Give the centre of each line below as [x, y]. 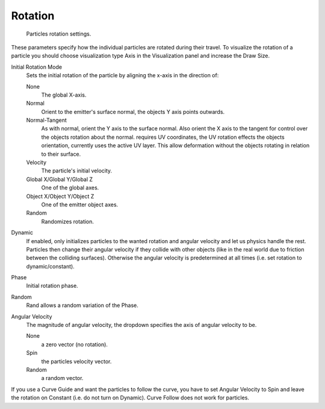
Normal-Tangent [47, 120]
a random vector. [62, 378]
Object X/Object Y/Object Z [60, 196]
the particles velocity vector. [76, 361]
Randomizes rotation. [68, 221]
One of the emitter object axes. [80, 204]
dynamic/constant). [50, 266]
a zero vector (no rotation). [75, 344]
